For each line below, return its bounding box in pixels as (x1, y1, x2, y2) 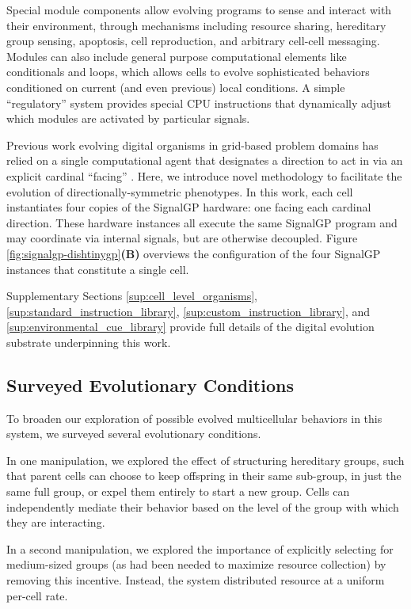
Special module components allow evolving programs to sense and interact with (6, 2, 392, 17)
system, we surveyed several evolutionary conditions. (6, 425, 261, 442)
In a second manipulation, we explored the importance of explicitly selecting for (6, 540, 394, 557)
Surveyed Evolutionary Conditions (6, 372, 294, 397)
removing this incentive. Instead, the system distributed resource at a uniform (6, 572, 385, 588)
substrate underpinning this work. (6, 333, 171, 350)
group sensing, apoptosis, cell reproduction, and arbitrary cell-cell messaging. (6, 32, 380, 49)
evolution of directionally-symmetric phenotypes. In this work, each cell (6, 183, 353, 200)
